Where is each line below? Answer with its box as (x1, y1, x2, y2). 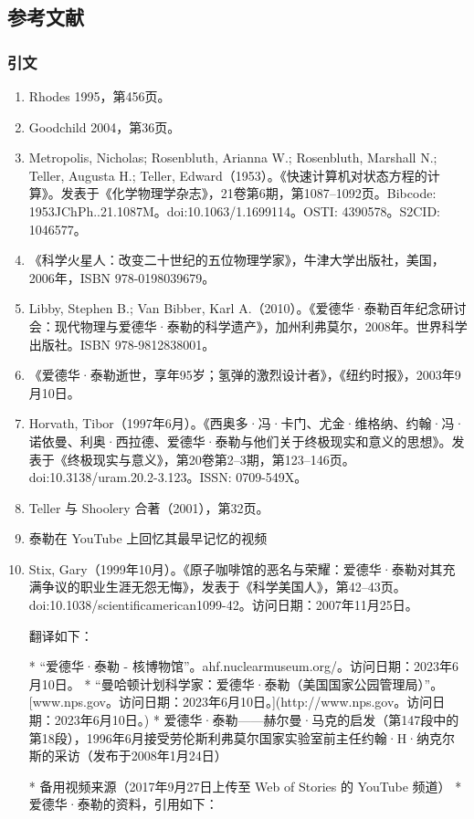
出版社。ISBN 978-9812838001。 (28, 334, 216, 353)
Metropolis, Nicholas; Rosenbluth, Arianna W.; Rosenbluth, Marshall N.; (28, 148, 437, 167)
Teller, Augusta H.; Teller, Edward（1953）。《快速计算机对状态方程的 (28, 165, 427, 184)
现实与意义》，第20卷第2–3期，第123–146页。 (92, 449, 355, 468)
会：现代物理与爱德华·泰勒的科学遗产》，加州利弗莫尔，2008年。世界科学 (28, 316, 468, 335)
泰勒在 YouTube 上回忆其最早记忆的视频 (28, 529, 268, 548)
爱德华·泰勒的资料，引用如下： (28, 794, 218, 814)
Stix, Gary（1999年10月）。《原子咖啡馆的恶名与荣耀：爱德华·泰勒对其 (28, 559, 443, 578)
